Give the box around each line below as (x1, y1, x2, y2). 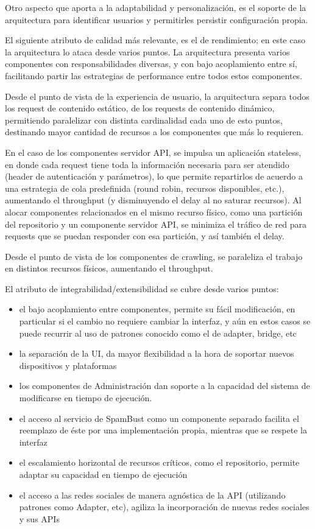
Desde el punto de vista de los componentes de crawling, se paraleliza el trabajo (5, 250, 303, 262)
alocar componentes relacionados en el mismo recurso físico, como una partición (5, 205, 303, 218)
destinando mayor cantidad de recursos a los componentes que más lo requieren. (5, 125, 303, 138)
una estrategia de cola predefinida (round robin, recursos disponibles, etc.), (5, 181, 285, 194)
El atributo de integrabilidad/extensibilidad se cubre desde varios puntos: (5, 282, 279, 295)
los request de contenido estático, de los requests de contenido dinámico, (5, 102, 275, 114)
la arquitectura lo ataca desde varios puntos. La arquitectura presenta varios (5, 45, 290, 58)
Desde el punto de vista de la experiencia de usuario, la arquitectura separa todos (5, 89, 310, 102)
